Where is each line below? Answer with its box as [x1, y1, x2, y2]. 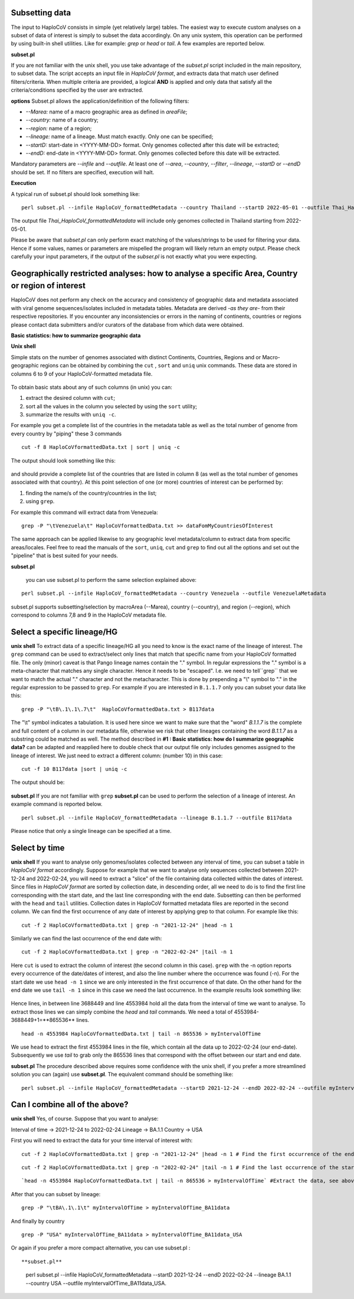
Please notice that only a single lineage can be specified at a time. [11, 828, 172, 835]
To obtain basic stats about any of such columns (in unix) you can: [11, 383, 172, 390]
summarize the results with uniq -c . [25, 411, 116, 418]
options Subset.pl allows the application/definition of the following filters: [11, 97, 189, 105]
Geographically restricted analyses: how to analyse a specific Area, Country [11, 268, 298, 278]
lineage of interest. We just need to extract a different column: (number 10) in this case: [11, 752, 223, 759]
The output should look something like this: [11, 457, 116, 464]
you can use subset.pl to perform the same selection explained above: [25, 576, 197, 583]
